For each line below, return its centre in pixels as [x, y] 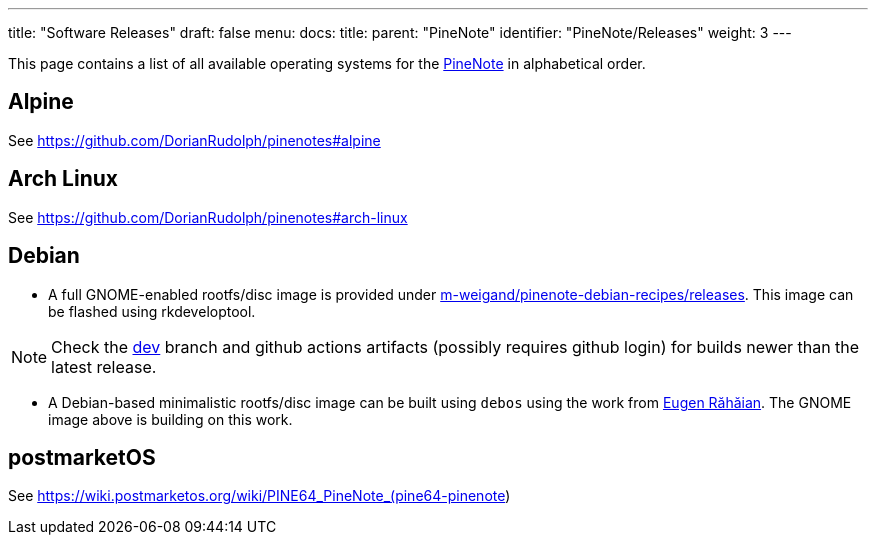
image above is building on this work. [170, 419]
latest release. [104, 366]
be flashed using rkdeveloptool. [152, 311]
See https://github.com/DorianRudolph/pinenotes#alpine [194, 140]
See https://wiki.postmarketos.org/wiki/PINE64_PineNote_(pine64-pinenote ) [259, 496]
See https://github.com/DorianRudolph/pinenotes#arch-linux [208, 217]
